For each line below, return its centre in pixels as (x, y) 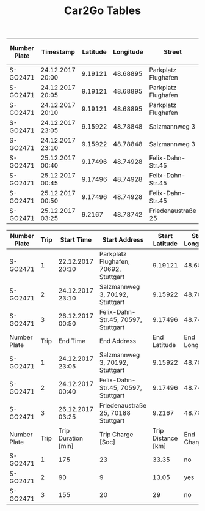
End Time (72, 341)
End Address (118, 341)
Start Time (76, 240)
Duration (71, 438)
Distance (165, 438)
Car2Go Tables (103, 11)
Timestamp (58, 52)
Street (173, 52)
